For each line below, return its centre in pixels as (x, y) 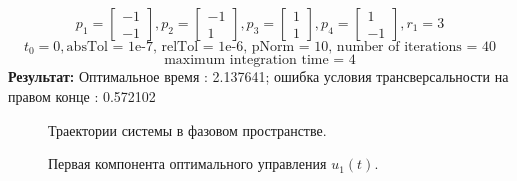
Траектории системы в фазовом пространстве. (187, 129)
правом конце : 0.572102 (82, 96)
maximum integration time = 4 (260, 60)
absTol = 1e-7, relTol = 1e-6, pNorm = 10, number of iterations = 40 (281, 47)
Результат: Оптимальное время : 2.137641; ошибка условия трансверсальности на (258, 76)
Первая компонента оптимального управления (187, 163)
